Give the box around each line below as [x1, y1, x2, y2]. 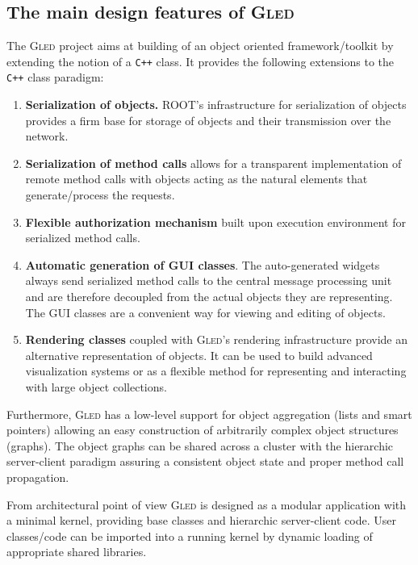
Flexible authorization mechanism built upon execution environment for [25, 213, 406, 230]
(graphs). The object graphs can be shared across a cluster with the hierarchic [6, 437, 394, 454]
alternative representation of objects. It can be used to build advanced [25, 346, 373, 363]
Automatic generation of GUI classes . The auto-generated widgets [25, 256, 380, 273]
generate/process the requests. [25, 186, 175, 203]
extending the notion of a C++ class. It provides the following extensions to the [6, 52, 395, 69]
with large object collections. [25, 379, 167, 395]
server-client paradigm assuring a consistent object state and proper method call [6, 453, 404, 470]
